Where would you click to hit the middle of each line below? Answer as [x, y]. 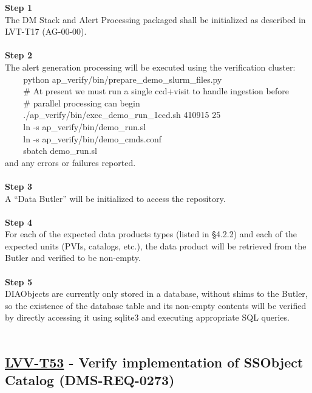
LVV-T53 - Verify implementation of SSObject [154, 362]
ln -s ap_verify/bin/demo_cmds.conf [93, 138]
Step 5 [19, 281]
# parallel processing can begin [82, 103]
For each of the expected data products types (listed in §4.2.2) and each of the [151, 234]
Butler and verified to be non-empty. [73, 258]
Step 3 [19, 186]
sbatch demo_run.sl [60, 151]
